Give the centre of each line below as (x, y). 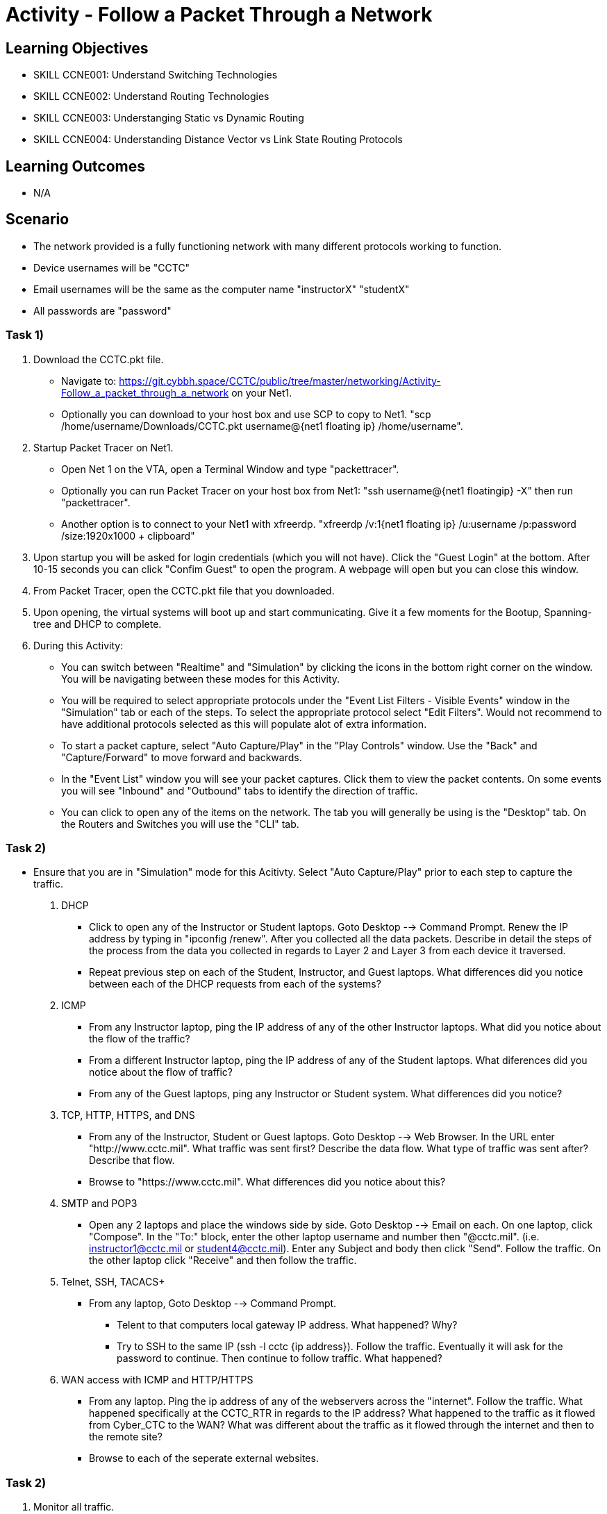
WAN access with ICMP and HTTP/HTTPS (157, 1380)
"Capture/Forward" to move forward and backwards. (182, 757)
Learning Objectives (77, 48)
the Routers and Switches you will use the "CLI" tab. (180, 824)
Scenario (38, 219)
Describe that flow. (132, 1161)
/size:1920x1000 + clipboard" (128, 535)
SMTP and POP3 (99, 1204)
